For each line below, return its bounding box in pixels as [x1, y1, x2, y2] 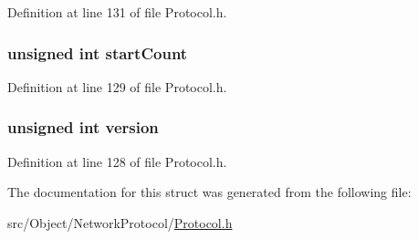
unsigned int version [7, 116, 159, 139]
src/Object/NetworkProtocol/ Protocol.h [7, 213, 233, 232]
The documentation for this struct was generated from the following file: [7, 182, 412, 202]
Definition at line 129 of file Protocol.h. [7, 77, 227, 96]
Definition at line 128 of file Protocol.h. [7, 151, 227, 171]
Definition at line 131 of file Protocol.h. [7, 3, 227, 21]
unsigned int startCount [7, 41, 188, 64]
